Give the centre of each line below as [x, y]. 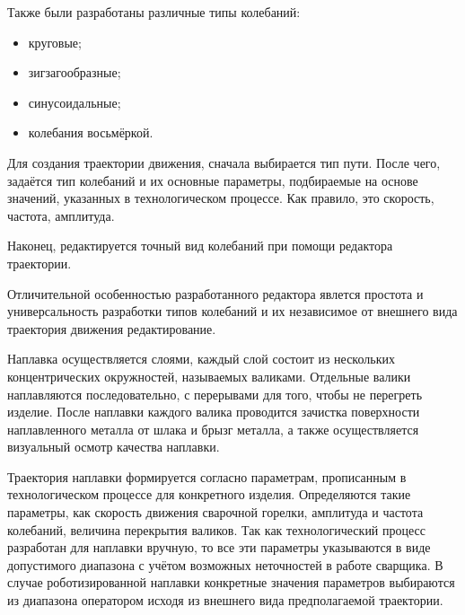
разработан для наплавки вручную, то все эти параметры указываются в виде [219, 547]
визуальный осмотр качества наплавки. [114, 447]
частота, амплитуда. [61, 215]
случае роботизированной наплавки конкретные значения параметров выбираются [231, 582]
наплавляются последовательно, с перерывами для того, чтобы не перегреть [215, 394]
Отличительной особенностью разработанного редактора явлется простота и [215, 293]
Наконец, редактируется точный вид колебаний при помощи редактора [200, 246]
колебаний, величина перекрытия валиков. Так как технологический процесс [216, 529]
